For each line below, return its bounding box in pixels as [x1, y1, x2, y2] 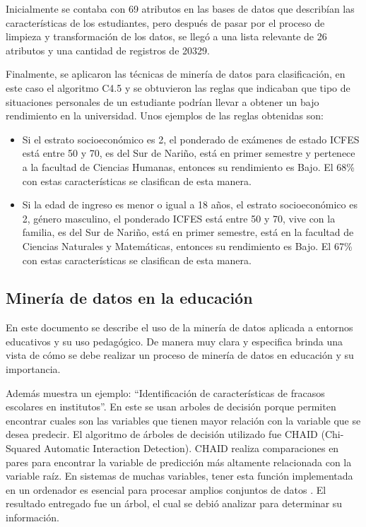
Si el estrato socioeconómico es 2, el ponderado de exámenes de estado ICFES [22, 131, 360, 146]
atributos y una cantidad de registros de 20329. [6, 42, 210, 57]
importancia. [6, 362, 61, 377]
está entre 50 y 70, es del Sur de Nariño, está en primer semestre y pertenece [22, 146, 355, 160]
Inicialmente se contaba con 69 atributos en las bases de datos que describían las [6, 1, 355, 16]
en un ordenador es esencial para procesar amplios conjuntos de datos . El [6, 482, 326, 497]
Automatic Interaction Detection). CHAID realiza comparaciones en [44, 441, 339, 456]
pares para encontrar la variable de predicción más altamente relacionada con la [6, 454, 352, 469]
